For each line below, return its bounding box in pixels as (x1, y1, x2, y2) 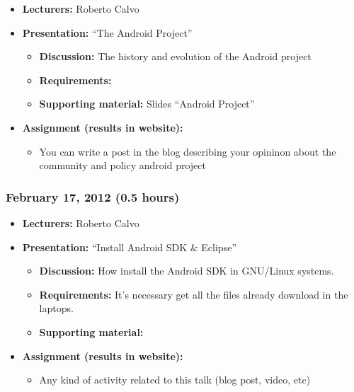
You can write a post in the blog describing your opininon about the (39, 144, 336, 158)
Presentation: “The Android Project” (22, 25, 193, 40)
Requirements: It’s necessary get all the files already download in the (39, 287, 348, 301)
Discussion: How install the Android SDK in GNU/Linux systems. (39, 263, 334, 278)
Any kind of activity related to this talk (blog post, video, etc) (39, 372, 311, 387)
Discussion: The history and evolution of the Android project (39, 49, 312, 64)
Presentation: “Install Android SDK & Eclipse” (22, 239, 236, 254)
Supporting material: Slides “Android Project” (39, 96, 255, 111)
